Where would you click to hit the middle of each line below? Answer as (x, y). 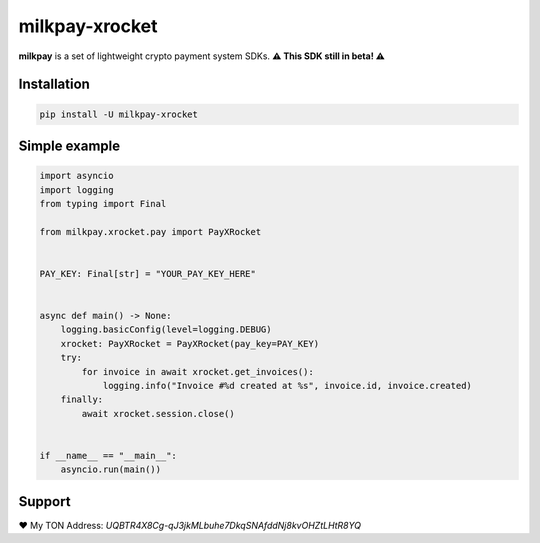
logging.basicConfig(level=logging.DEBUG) (166, 329)
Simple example (69, 145)
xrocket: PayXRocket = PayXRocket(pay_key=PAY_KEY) (190, 343)
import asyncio (76, 176)
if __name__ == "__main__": (108, 455)
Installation (54, 84)
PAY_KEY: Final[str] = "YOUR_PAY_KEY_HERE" (148, 273)
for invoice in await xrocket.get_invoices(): (197, 371)
